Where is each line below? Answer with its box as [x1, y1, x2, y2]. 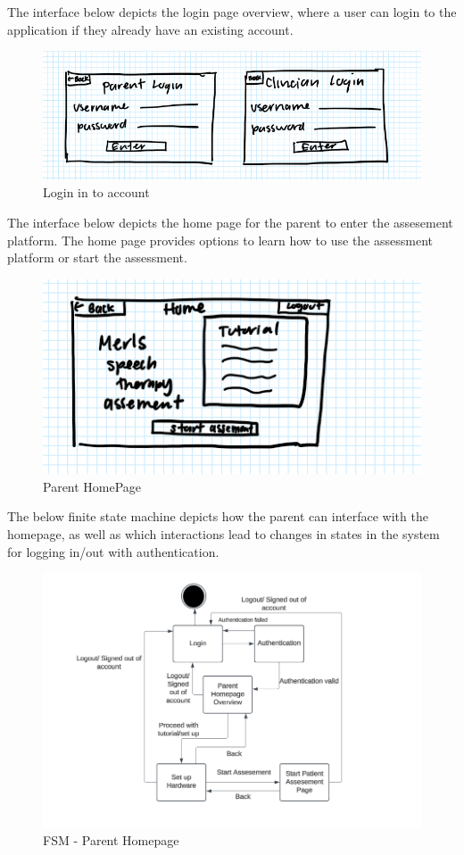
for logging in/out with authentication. [7, 542, 220, 560]
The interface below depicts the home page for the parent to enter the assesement [7, 213, 453, 232]
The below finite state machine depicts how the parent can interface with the [7, 507, 428, 526]
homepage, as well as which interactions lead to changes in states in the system [7, 524, 440, 543]
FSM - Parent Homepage [43, 831, 179, 850]
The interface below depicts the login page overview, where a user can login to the [7, 3, 457, 21]
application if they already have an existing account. [7, 20, 294, 38]
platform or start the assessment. [7, 248, 187, 267]
